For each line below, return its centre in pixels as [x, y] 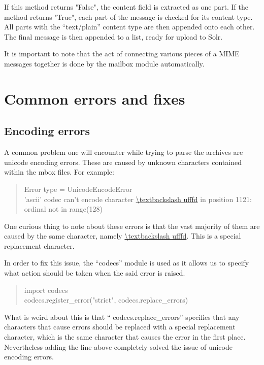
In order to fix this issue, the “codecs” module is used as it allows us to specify [127, 263]
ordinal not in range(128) [63, 209]
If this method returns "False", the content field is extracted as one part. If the [126, 7]
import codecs [46, 290]
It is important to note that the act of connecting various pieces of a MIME [122, 54]
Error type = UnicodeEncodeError [78, 189]
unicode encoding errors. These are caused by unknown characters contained [123, 162]
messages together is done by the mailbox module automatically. [104, 63]
